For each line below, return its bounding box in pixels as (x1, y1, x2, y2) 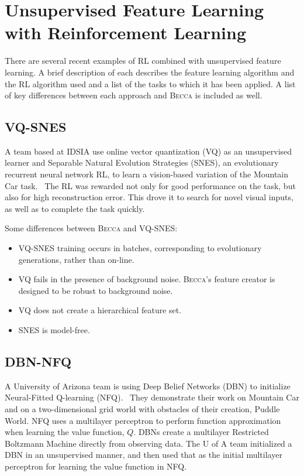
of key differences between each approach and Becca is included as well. (5, 89, 262, 101)
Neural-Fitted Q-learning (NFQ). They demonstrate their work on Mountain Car (5, 391, 299, 403)
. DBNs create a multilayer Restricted (133, 426, 269, 438)
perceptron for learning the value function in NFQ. (5, 460, 187, 472)
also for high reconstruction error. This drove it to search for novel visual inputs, (5, 191, 293, 203)
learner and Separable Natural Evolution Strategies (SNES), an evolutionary (5, 156, 279, 169)
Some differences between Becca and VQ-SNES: (5, 222, 178, 234)
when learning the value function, (5, 426, 125, 438)
